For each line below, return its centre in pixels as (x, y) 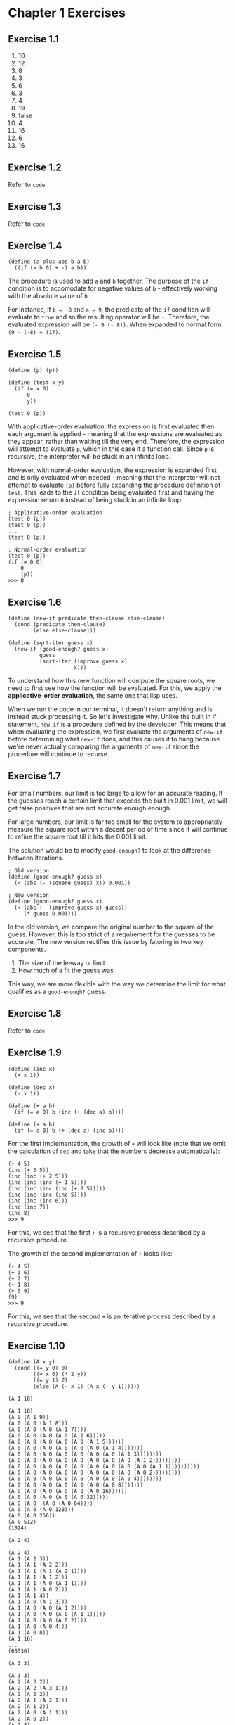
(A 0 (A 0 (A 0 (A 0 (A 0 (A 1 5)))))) (66, 1442)
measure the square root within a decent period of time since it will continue (118, 829)
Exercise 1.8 (35, 1013)
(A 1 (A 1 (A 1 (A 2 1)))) (47, 1571)
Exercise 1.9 (35, 1053)
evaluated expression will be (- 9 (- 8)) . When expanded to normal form (115, 324)
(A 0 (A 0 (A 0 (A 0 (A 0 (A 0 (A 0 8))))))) (75, 1485)
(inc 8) (19, 1213)
